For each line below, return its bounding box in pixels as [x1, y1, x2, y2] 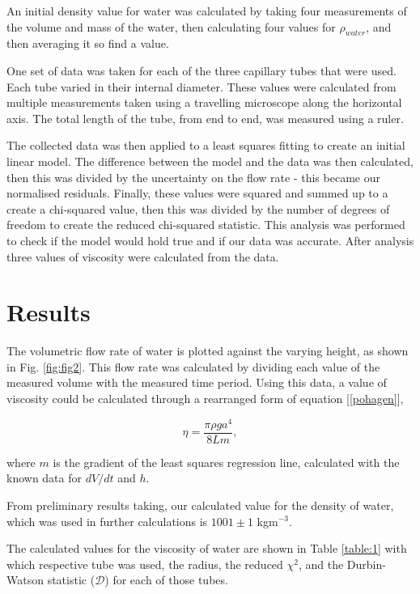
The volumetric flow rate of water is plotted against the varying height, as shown [6, 342, 409, 359]
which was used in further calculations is [6, 512, 208, 529]
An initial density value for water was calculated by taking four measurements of [6, 2, 407, 19]
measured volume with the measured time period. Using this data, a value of [6, 374, 387, 391]
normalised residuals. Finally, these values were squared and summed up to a [6, 185, 388, 202]
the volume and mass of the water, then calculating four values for [6, 18, 336, 35]
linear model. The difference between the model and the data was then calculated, [6, 152, 414, 169]
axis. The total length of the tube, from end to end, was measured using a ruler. [6, 109, 404, 126]
